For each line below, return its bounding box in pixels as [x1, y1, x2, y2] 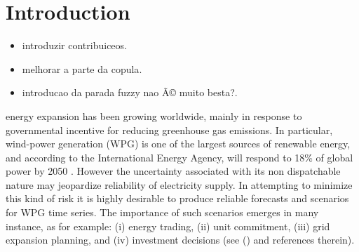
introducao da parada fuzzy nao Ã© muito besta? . [22, 85, 238, 100]
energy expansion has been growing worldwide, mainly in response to [6, 108, 302, 123]
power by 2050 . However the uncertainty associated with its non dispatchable [6, 164, 341, 178]
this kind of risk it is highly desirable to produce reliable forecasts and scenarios [6, 191, 349, 206]
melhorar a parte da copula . [22, 61, 142, 76]
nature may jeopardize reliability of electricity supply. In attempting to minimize [6, 177, 353, 192]
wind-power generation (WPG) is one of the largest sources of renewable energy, [6, 136, 351, 151]
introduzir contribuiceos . [22, 38, 127, 53]
